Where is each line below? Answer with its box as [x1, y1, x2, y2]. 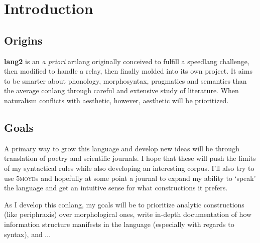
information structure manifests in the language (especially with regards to [4, 218, 234, 229]
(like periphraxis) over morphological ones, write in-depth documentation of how [4, 209, 252, 219]
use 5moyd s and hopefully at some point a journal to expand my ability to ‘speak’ [4, 172, 256, 183]
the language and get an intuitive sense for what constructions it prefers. [4, 182, 228, 193]
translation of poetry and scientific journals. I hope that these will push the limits [4, 153, 256, 163]
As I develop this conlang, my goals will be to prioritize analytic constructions [4, 199, 244, 209]
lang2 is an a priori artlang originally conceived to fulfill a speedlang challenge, [4, 56, 249, 66]
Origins [4, 32, 43, 48]
